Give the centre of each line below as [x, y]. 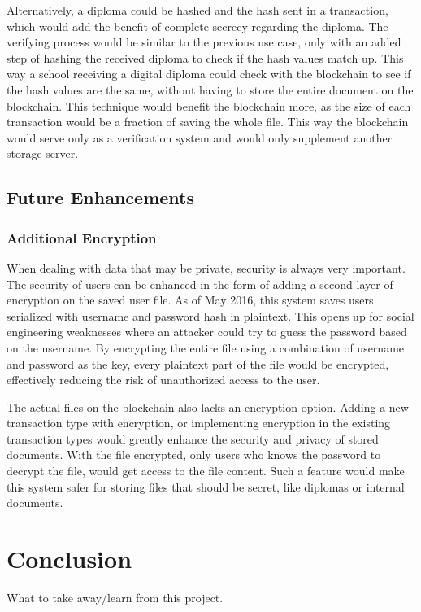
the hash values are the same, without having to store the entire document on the [210, 89]
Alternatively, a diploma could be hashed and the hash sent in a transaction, [197, 10]
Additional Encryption [82, 237]
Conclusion [69, 559]
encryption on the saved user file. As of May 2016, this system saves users [190, 300]
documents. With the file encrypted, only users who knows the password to [194, 455]
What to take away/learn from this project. [115, 597]
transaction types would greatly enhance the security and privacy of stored [193, 438]
